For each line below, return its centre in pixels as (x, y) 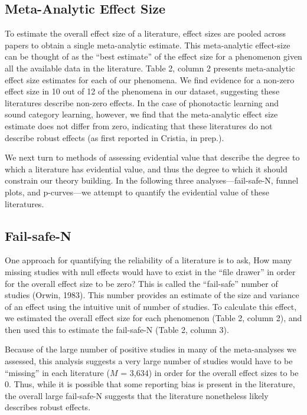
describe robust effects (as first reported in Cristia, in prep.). (115, 137)
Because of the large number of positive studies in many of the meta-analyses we (151, 349)
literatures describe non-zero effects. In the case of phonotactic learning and (142, 102)
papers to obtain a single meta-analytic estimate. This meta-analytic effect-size (148, 45)
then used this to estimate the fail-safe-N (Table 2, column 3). (117, 329)
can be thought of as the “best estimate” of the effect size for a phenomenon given (153, 56)
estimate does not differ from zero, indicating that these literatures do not (139, 125)
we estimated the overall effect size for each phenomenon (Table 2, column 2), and (153, 318)
